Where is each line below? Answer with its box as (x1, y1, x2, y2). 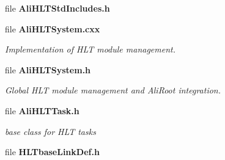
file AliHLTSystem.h (5, 63, 91, 76)
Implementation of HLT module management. (5, 43, 175, 56)
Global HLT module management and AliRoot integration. (5, 84, 221, 96)
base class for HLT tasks (5, 125, 96, 137)
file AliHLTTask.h (5, 104, 79, 117)
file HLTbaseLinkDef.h (5, 145, 100, 158)
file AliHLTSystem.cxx (5, 22, 100, 35)
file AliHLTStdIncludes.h (5, 2, 110, 14)
